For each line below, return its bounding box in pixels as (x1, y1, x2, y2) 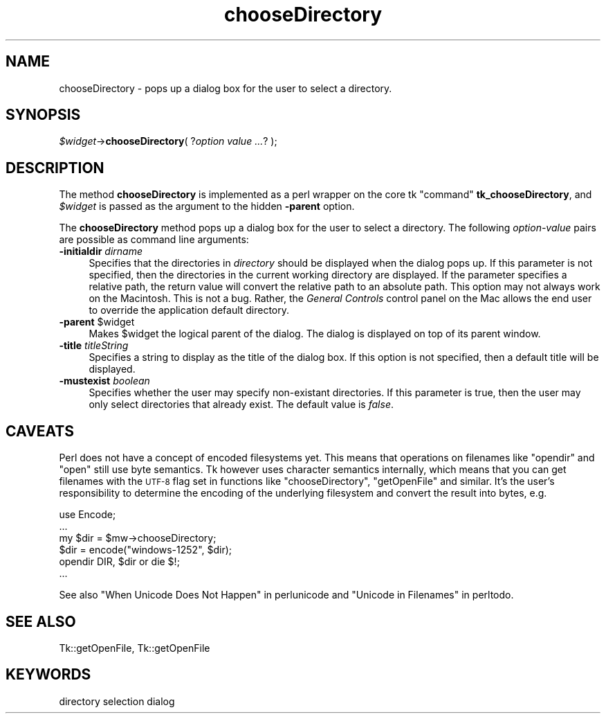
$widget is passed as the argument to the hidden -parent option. (59, 200, 355, 213)
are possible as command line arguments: (59, 233, 249, 246)
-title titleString (59, 339, 129, 352)
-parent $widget (59, 316, 135, 328)
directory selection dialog (59, 695, 175, 707)
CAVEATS (6, 422, 74, 440)
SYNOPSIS (6, 106, 81, 124)
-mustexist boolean (59, 375, 150, 387)
